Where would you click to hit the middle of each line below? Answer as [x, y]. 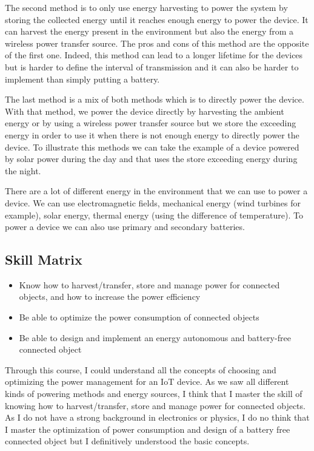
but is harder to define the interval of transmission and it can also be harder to [152, 66]
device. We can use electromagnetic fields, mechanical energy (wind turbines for [153, 202]
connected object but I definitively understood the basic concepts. [127, 441]
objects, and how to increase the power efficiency [110, 297]
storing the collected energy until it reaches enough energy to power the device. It [157, 19]
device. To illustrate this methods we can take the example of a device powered [152, 147]
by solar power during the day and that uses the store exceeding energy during [151, 159]
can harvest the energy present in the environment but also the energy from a [149, 31]
